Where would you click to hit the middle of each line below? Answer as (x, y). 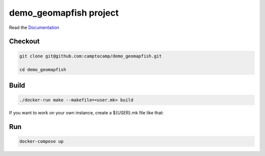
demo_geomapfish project (64, 13)
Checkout (24, 41)
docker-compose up (41, 141)
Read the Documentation (34, 27)
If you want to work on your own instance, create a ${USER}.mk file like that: (86, 112)
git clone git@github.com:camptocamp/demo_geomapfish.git (91, 56)
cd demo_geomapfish (43, 70)
